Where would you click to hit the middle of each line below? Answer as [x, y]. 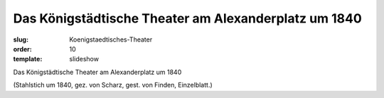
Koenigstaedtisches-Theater [111, 39]
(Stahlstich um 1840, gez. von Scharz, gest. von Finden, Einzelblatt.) [113, 85]
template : [28, 59]
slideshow [84, 59]
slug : [21, 39]
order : [22, 49]
